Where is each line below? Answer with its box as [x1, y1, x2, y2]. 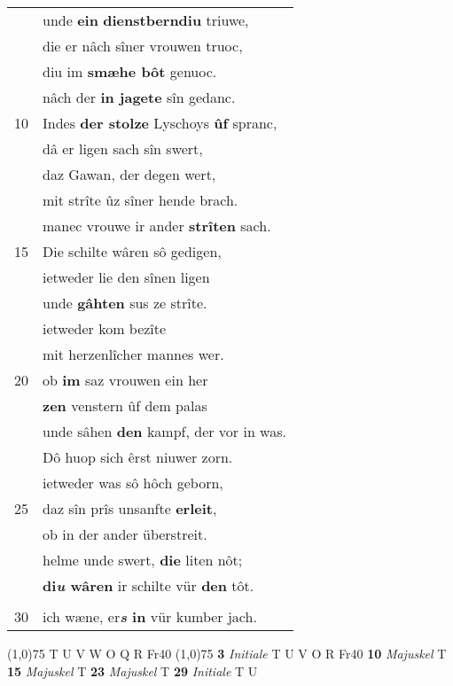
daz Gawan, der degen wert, [43, 164, 216, 184]
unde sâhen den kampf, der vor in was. [43, 421, 286, 441]
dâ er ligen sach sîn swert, [43, 138, 203, 159]
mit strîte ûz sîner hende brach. [43, 190, 238, 210]
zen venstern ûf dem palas [43, 395, 207, 416]
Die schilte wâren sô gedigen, [43, 241, 222, 261]
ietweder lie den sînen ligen [43, 267, 210, 287]
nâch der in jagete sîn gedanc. [43, 87, 236, 107]
